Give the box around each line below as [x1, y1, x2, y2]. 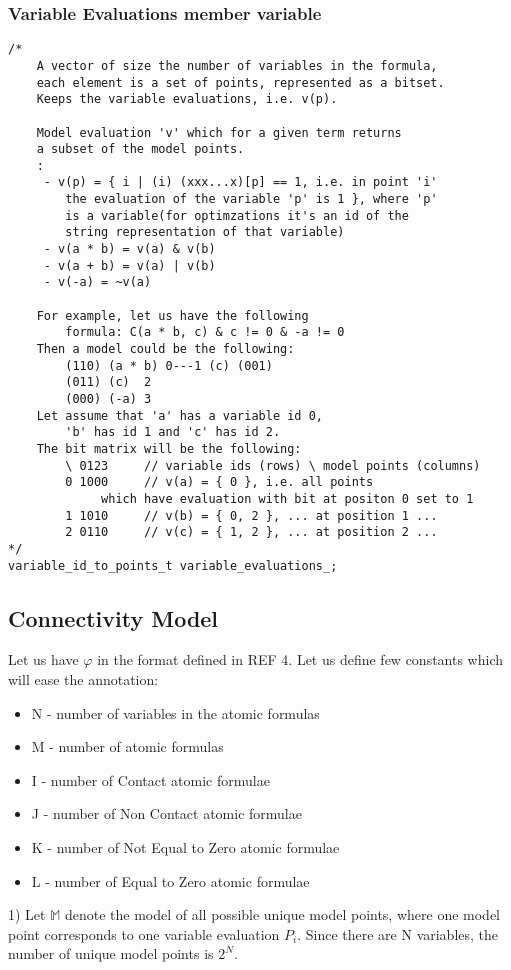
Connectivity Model [8, 602, 219, 633]
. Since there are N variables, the [297, 923, 499, 944]
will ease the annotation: [8, 669, 159, 690]
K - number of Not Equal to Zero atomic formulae [31, 836, 340, 857]
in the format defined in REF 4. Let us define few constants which [97, 649, 504, 670]
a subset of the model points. [36, 142, 245, 157]
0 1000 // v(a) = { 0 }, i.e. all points [65, 475, 374, 490]
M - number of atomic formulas [31, 736, 224, 757]
